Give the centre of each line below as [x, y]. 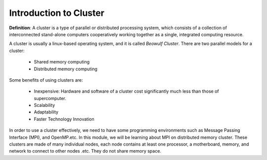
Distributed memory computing [66, 69]
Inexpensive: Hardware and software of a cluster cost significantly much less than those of [127, 91]
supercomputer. [50, 98]
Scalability [44, 105]
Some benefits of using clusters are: [46, 80]
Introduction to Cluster [57, 13]
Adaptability [46, 112]
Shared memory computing [62, 62]
